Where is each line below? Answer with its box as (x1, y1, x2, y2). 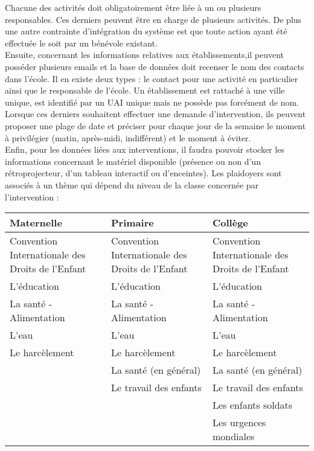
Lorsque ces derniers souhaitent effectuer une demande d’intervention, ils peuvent (5, 107, 306, 120)
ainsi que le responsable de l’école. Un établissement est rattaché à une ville (5, 84, 285, 97)
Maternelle (10, 216, 62, 230)
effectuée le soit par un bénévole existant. (5, 36, 158, 49)
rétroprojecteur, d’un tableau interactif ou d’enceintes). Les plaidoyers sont (5, 167, 282, 179)
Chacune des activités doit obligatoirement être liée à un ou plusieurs (5, 1, 261, 13)
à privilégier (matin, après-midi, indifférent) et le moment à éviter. (5, 131, 251, 144)
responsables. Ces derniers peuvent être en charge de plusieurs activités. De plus (5, 13, 302, 25)
